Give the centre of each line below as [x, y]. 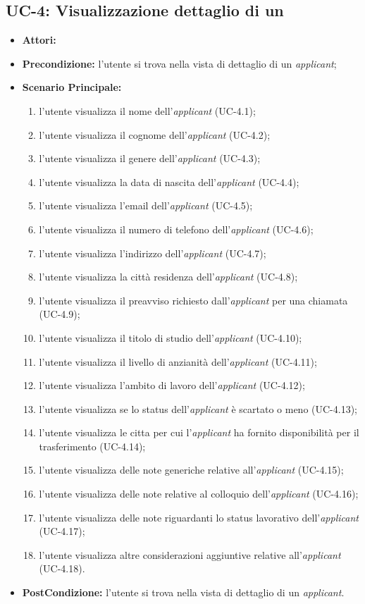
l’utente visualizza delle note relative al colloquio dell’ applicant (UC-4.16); [199, 494]
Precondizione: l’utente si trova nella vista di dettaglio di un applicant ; [179, 63]
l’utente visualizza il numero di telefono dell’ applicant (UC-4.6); [176, 229]
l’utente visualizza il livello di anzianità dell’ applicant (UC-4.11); [178, 361]
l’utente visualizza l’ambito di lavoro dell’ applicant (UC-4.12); [172, 385]
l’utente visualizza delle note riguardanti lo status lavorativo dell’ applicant [199, 517]
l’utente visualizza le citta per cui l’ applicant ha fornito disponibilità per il [199, 432]
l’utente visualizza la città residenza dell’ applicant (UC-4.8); [168, 277]
